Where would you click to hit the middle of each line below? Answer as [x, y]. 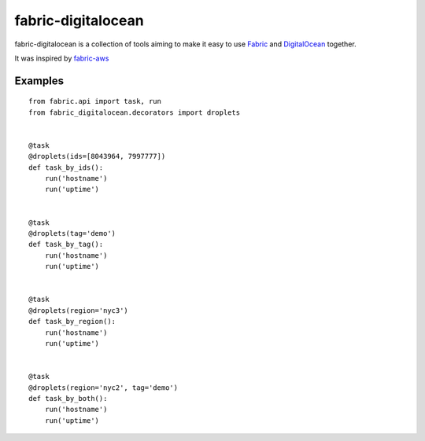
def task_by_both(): [68, 398]
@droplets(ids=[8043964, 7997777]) [97, 156]
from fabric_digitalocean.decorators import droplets [134, 112]
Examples [39, 81]
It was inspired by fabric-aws [62, 58]
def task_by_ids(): [66, 167]
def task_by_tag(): [66, 244]
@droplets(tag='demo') [72, 233]
